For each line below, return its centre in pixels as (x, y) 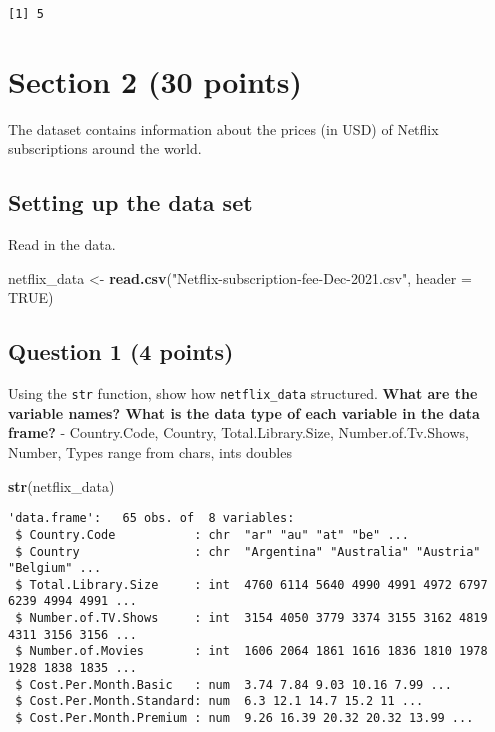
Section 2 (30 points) (155, 80)
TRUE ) (31, 297)
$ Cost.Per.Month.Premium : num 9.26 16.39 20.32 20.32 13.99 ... (244, 718)
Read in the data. (62, 244)
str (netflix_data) (61, 485)
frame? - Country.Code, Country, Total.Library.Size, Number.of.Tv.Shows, (238, 432)
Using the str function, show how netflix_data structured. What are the (243, 393)
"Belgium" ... (55, 568)
